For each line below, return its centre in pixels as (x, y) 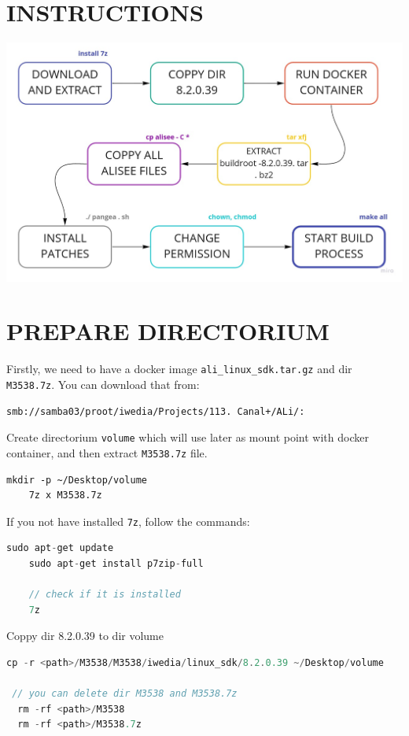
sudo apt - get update (60, 548)
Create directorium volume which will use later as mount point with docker (188, 437)
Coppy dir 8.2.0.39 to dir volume (85, 636)
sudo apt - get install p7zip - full (116, 563)
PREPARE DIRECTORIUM (168, 331)
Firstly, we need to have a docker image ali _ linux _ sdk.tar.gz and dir (179, 369)
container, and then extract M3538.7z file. (107, 452)
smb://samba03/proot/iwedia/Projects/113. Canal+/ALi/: (156, 411)
